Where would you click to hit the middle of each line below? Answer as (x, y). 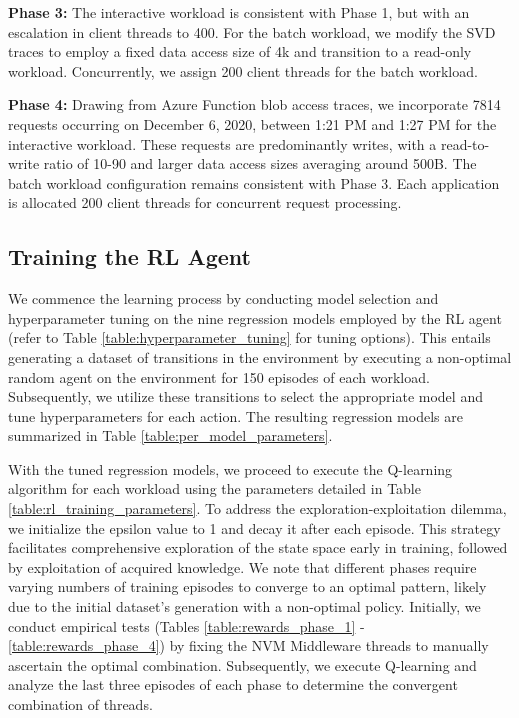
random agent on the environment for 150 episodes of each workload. (219, 376)
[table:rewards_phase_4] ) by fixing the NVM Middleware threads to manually (248, 645)
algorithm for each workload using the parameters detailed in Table (214, 488)
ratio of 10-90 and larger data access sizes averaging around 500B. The (260, 163)
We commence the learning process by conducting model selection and (223, 298)
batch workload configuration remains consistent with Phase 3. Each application (254, 182)
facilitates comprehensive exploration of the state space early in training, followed (258, 547)
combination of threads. (80, 704)
